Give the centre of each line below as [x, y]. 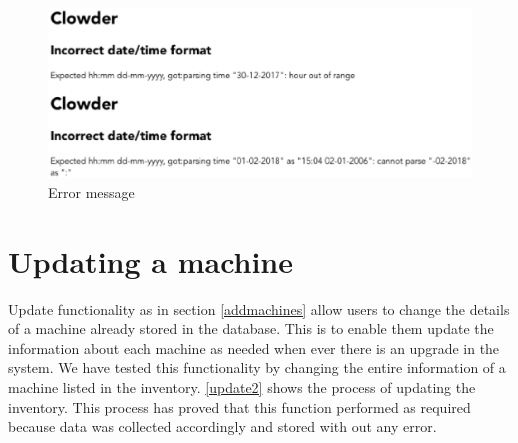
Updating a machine [151, 260]
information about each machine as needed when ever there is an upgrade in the [254, 347]
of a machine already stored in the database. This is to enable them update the [251, 328]
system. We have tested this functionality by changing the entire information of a [257, 367]
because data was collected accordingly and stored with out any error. [222, 426]
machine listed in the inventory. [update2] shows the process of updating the [242, 387]
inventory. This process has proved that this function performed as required [239, 406]
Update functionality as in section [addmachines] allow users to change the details [259, 308]
